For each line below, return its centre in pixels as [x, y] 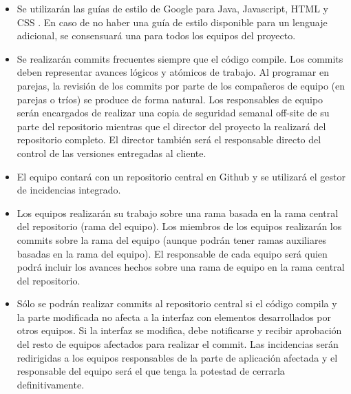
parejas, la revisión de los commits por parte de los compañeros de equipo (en [181, 85]
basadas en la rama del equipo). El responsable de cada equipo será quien [172, 253]
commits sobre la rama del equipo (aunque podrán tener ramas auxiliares [172, 239]
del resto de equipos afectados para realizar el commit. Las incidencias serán [178, 344]
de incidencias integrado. [69, 190]
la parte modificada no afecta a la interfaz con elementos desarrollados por [174, 317]
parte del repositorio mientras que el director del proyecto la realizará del [171, 126]
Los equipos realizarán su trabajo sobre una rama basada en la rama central [178, 212]
